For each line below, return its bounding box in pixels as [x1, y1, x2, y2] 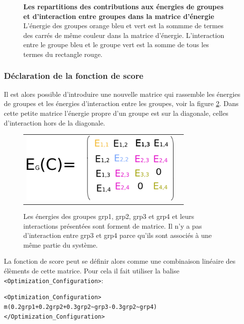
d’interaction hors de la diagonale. [4, 117, 105, 127]
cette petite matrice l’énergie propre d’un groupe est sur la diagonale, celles [4, 108, 228, 118]
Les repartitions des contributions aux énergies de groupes [23, 1, 224, 11]
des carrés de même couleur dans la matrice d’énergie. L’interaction [23, 30, 225, 40]
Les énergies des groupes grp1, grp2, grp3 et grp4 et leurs [23, 211, 194, 221]
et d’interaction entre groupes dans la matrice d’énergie [23, 11, 214, 21]
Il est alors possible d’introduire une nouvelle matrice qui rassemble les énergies [4, 89, 241, 99]
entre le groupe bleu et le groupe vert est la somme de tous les [23, 39, 209, 50]
